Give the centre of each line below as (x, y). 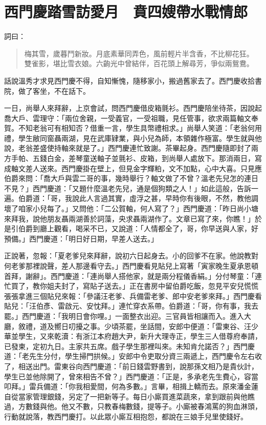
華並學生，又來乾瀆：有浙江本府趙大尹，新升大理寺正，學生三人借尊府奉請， (133, 336)
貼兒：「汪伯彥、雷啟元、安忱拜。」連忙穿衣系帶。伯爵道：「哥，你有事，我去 (131, 306)
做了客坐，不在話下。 (54, 90)
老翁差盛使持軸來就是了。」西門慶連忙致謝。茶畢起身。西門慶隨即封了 (135, 148)
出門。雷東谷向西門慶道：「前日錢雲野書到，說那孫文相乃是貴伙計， (145, 366)
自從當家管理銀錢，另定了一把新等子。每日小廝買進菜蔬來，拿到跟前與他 (126, 396)
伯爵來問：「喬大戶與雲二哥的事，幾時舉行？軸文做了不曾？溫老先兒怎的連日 (131, 178)
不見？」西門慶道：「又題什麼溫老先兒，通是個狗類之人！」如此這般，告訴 (128, 188)
